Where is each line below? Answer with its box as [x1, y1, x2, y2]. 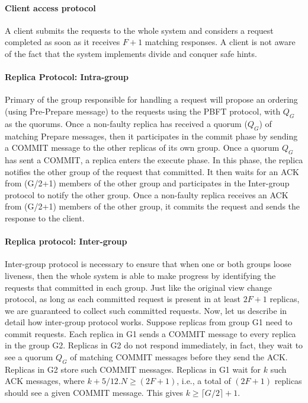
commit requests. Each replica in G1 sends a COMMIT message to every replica [5, 327, 296, 339]
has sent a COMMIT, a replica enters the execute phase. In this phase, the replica [5, 153, 303, 166]
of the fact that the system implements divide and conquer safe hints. [5, 47, 257, 59]
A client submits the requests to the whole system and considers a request [5, 24, 274, 36]
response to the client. [5, 211, 85, 224]
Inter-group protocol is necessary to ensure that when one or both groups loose [5, 258, 291, 270]
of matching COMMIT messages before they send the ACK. [70, 351, 288, 363]
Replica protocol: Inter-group [5, 235, 127, 247]
